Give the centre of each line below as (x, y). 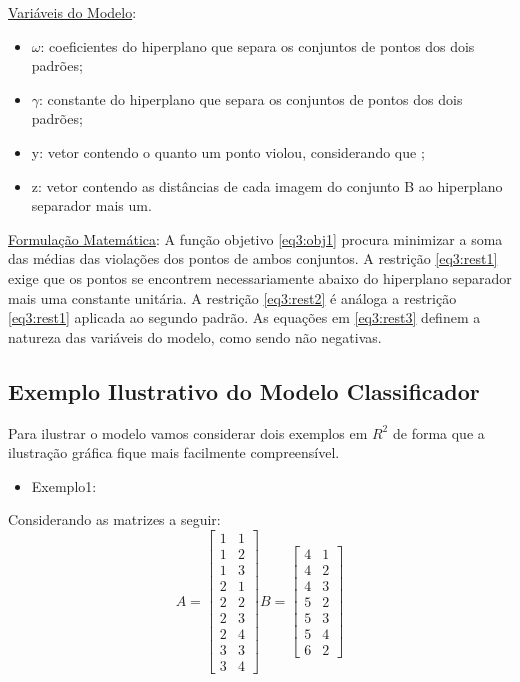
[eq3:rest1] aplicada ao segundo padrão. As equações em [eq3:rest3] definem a (244, 317)
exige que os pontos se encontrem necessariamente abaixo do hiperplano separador (260, 277)
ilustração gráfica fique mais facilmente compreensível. (174, 452)
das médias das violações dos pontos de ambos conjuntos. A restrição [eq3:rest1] (253, 258)
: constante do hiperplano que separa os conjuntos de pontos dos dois (251, 98)
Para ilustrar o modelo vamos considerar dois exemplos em (188, 432)
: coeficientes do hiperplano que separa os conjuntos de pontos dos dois (257, 45)
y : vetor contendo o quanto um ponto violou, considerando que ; (228, 151)
